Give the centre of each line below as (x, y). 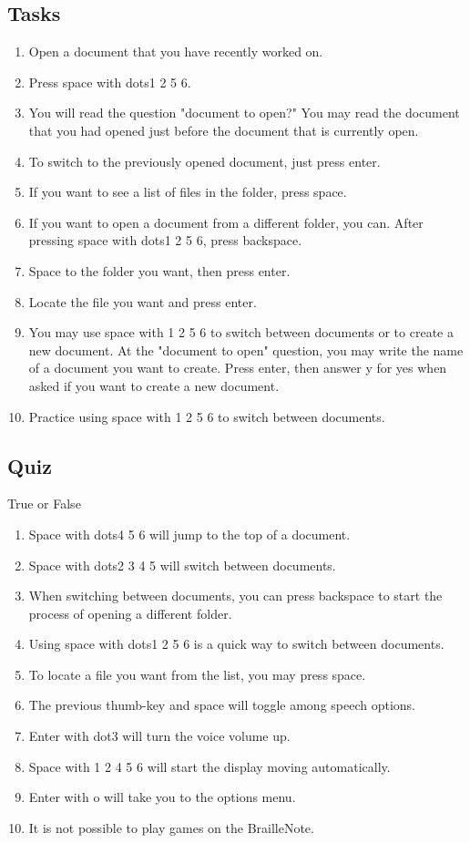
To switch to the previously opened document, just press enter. (204, 161)
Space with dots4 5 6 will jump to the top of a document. (189, 534)
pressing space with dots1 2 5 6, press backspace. (165, 240)
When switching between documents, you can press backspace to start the (235, 596)
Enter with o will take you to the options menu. (162, 797)
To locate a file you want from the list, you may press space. (197, 674)
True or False (44, 504)
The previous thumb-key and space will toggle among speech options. (222, 705)
